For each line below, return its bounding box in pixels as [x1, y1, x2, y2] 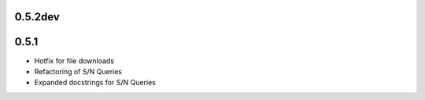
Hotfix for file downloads [34, 55, 114, 66]
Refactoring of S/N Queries [34, 66, 122, 76]
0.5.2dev [14, 10, 61, 23]
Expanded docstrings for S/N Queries [34, 78, 157, 87]
